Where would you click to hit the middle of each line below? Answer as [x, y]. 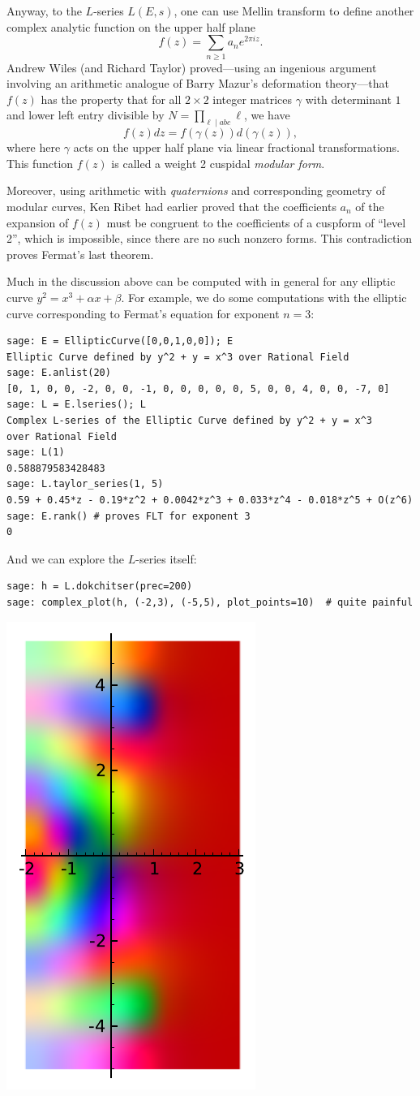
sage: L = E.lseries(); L [76, 405]
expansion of [38, 222]
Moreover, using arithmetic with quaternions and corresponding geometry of [196, 190]
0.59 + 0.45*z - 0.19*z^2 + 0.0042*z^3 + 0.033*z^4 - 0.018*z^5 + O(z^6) [210, 501]
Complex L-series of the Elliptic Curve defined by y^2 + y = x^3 [190, 421]
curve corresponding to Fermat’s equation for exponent [143, 313]
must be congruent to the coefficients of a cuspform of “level [256, 222]
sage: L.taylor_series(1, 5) [85, 484]
